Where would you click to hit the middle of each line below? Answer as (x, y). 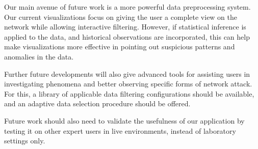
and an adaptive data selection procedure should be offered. (97, 103)
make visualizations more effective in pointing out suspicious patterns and (120, 47)
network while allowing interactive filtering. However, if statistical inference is (125, 27)
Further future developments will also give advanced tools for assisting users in (127, 73)
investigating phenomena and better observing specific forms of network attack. (128, 84)
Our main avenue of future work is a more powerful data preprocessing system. (127, 7)
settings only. (25, 141)
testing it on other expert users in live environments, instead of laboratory (120, 130)
